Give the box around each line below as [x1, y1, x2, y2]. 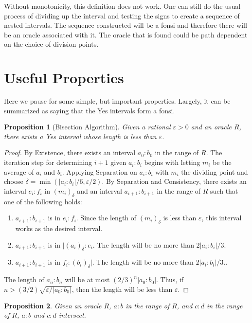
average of [4, 166, 34, 177]
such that [210, 185, 238, 196]
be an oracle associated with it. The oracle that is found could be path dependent [4, 29, 248, 39]
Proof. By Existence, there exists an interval [4, 147, 136, 158]
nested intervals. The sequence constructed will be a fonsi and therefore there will [4, 20, 247, 30]
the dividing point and [181, 166, 248, 177]
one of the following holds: [4, 196, 82, 206]
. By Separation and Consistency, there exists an [102, 176, 247, 186]
